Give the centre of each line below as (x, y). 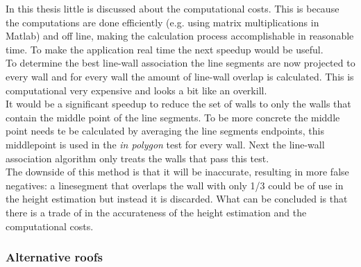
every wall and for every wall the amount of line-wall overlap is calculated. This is (180, 76)
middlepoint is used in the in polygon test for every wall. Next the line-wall (165, 144)
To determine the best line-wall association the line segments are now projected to (180, 63)
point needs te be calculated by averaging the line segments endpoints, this (165, 131)
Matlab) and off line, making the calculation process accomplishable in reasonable (180, 36)
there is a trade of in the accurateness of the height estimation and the (156, 212)
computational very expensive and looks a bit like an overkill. (136, 90)
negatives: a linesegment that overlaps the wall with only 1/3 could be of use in (175, 185)
